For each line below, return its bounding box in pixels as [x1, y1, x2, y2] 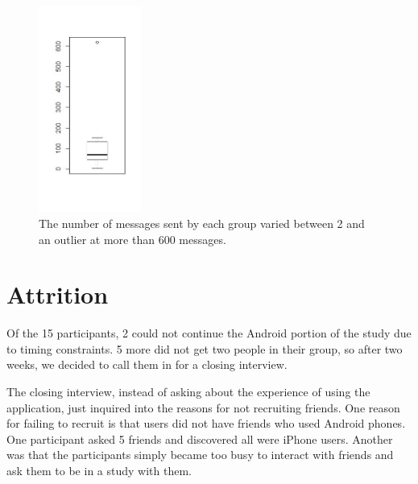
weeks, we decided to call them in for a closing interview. [6, 356, 288, 373]
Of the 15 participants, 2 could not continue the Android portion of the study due [6, 325, 412, 341]
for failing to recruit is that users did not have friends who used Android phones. [6, 415, 406, 432]
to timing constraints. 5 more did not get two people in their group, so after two [6, 340, 403, 357]
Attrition [6, 278, 109, 311]
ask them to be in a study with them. [6, 462, 192, 478]
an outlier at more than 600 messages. [39, 230, 226, 247]
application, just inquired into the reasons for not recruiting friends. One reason [6, 399, 400, 416]
